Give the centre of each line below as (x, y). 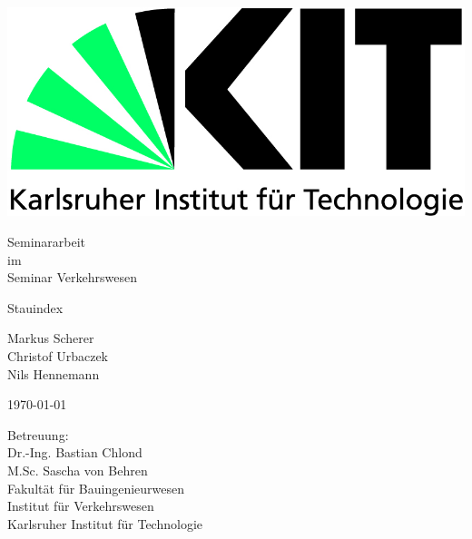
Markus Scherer (51, 338)
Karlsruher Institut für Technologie (105, 523)
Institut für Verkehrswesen (81, 506)
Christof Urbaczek (58, 355)
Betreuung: (38, 434)
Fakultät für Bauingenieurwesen (96, 488)
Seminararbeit (47, 241)
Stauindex (35, 307)
